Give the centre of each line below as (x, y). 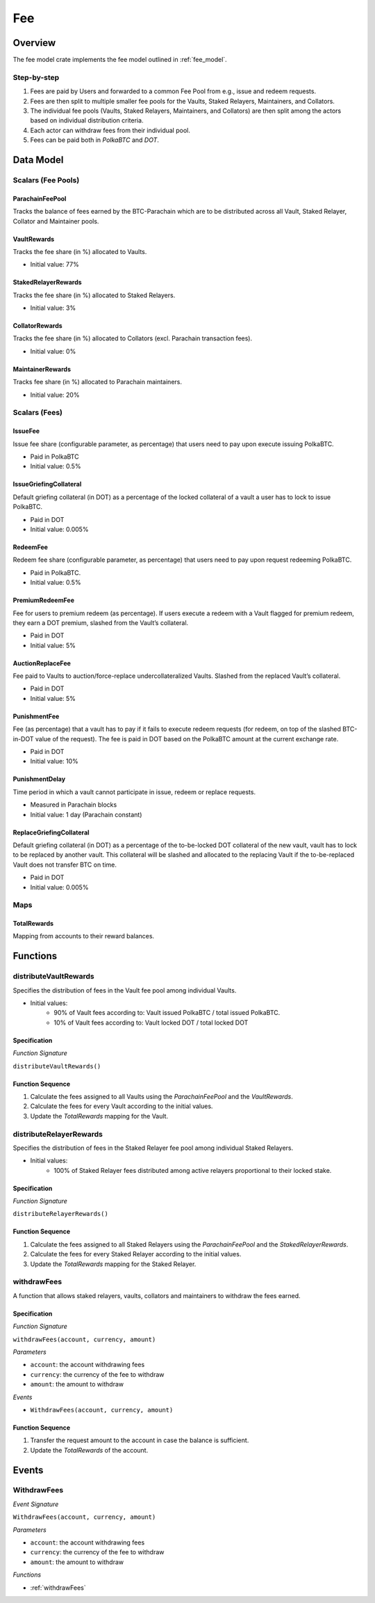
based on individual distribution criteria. (87, 120)
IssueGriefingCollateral (47, 484)
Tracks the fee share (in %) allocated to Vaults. (80, 251)
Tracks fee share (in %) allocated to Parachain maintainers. (97, 382)
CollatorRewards (37, 326)
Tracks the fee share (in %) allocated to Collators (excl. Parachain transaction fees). (133, 338)
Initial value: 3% (53, 308)
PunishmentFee (36, 716)
